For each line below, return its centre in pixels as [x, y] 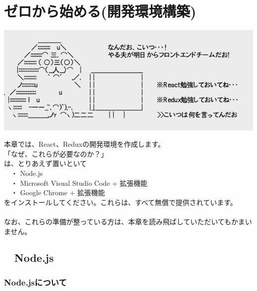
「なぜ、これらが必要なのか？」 [56, 153]
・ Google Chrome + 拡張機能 [58, 192]
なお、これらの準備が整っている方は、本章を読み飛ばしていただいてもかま [125, 221]
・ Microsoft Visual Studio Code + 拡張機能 [79, 183]
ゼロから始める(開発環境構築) [100, 11]
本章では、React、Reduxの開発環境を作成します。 [85, 144]
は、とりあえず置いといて [45, 163]
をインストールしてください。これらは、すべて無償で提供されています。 [121, 202]
